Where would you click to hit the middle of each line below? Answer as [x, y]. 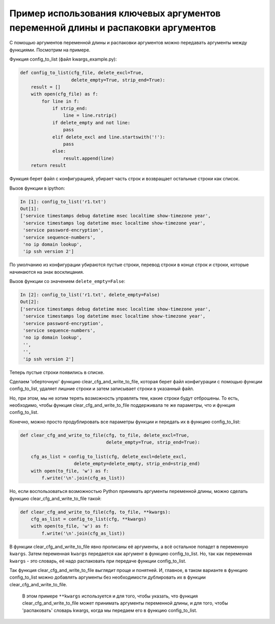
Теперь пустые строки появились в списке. [57, 372]
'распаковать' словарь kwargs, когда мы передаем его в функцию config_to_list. [110, 610]
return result [48, 165]
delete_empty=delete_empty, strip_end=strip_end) [137, 464]
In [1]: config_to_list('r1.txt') [63, 202]
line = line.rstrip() [90, 115]
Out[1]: [30, 209]
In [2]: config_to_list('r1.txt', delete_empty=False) [90, 295]
